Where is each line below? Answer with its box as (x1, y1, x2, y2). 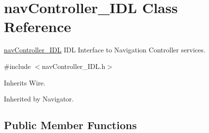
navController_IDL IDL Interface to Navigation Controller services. (4, 45, 206, 55)
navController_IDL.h (42, 61, 105, 71)
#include (4, 61, 31, 71)
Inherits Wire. (4, 77, 46, 87)
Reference (4, 17, 71, 36)
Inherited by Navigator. (4, 94, 74, 104)
